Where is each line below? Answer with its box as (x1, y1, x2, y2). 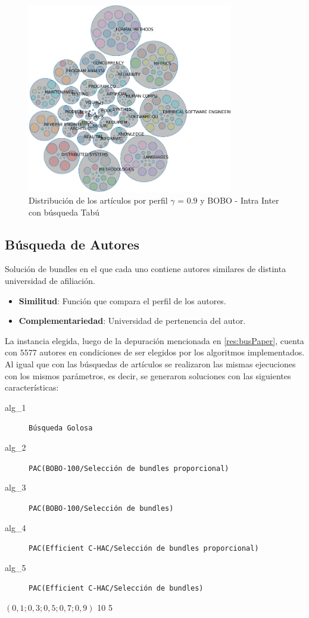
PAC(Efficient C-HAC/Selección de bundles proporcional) (29, 544, 259, 553)
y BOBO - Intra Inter (200, 194, 279, 207)
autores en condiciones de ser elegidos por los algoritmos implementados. (39, 346, 305, 358)
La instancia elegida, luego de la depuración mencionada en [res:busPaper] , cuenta (5, 334, 304, 347)
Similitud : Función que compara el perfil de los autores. (18, 294, 226, 307)
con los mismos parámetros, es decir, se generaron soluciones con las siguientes (5, 369, 291, 382)
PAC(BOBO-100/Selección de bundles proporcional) (29, 464, 229, 473)
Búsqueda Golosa (29, 424, 93, 433)
